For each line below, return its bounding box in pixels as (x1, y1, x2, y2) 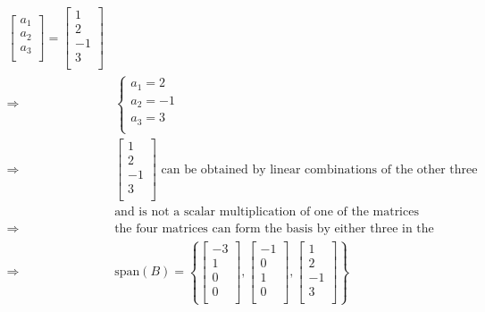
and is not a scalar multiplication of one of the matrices (114, 206, 419, 219)
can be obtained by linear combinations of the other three (161, 163, 478, 176)
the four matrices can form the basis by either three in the (114, 223, 434, 236)
